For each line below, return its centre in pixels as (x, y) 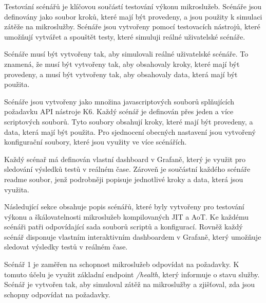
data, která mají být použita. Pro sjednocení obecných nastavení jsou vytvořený (130, 131)
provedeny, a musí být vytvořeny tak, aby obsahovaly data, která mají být (121, 74)
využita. (17, 189)
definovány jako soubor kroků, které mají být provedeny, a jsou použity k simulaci (133, 16)
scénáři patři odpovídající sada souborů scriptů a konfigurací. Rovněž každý (123, 227)
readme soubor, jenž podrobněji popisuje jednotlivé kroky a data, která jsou (124, 179)
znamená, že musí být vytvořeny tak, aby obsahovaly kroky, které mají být (122, 64)
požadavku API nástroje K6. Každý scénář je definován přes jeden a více (119, 111)
